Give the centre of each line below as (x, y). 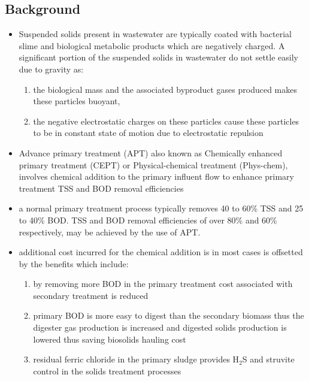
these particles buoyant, (77, 101)
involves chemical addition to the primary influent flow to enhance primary (156, 176)
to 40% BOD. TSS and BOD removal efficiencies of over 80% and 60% (148, 220)
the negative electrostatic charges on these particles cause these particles (166, 121)
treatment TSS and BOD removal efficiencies (101, 188)
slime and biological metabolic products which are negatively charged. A (152, 45)
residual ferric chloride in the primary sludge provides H (136, 359)
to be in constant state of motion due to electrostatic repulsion (148, 133)
